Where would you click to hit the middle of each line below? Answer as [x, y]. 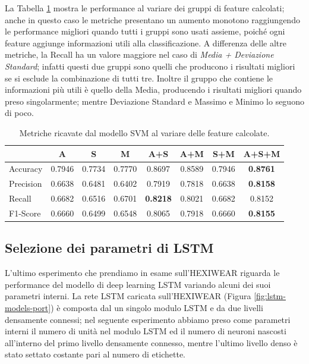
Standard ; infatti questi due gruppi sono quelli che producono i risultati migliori [150, 66]
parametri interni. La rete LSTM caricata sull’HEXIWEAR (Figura [128, 296]
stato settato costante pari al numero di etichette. [95, 354]
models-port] [28, 307]
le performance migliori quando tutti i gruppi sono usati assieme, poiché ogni [145, 31]
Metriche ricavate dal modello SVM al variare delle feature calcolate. [144, 132]
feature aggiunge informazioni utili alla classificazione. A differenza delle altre [146, 43]
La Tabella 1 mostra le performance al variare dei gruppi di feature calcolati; [145, 8]
